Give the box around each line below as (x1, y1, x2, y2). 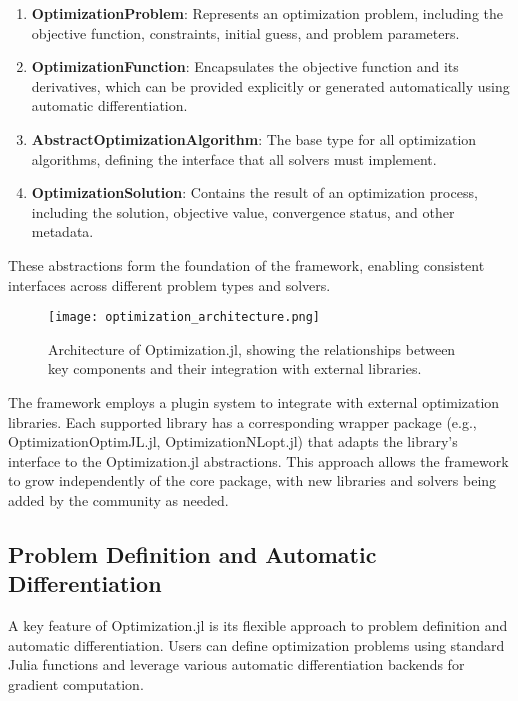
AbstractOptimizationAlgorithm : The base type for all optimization (31, 128, 477, 149)
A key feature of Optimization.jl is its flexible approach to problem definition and (8, 615, 508, 636)
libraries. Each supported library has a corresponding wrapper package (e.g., (8, 411, 477, 432)
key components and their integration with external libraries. (48, 358, 422, 379)
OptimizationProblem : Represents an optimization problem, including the (31, 3, 503, 23)
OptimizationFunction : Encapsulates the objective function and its (31, 56, 459, 77)
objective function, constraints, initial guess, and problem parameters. (31, 22, 460, 43)
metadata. (31, 221, 94, 242)
